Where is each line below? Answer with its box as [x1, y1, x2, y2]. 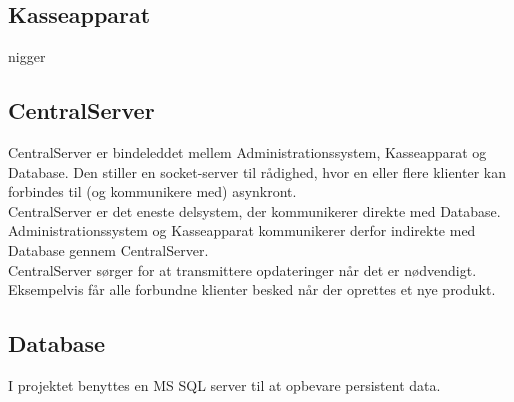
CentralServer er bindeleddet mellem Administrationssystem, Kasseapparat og [8, 142, 487, 162]
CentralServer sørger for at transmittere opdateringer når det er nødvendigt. [8, 259, 477, 280]
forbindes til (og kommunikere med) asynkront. [8, 181, 297, 202]
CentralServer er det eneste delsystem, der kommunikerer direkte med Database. [8, 200, 501, 221]
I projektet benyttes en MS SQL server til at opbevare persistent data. [8, 374, 441, 395]
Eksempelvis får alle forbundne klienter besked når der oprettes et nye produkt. [8, 279, 496, 300]
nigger [8, 46, 46, 67]
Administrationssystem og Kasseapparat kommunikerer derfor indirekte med [8, 220, 476, 241]
